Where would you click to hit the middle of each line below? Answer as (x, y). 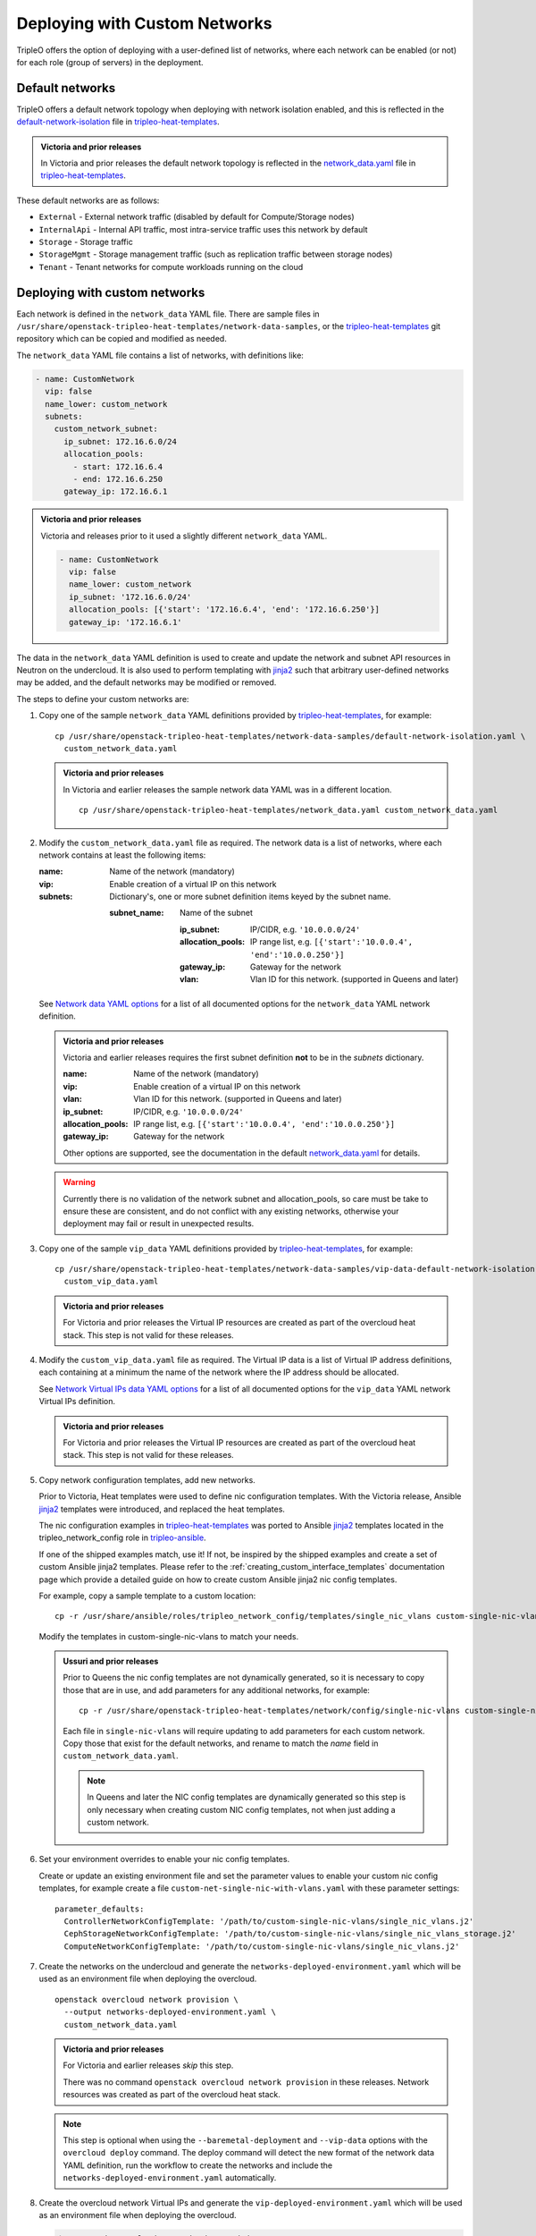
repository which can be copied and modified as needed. (121, 339)
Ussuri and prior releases (111, 1661)
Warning (79, 1182)
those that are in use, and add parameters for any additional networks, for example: (217, 1690)
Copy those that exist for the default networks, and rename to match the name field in (221, 1743)
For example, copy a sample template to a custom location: (147, 1596)
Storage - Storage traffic (86, 241)
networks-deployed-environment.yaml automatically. (170, 2178)
